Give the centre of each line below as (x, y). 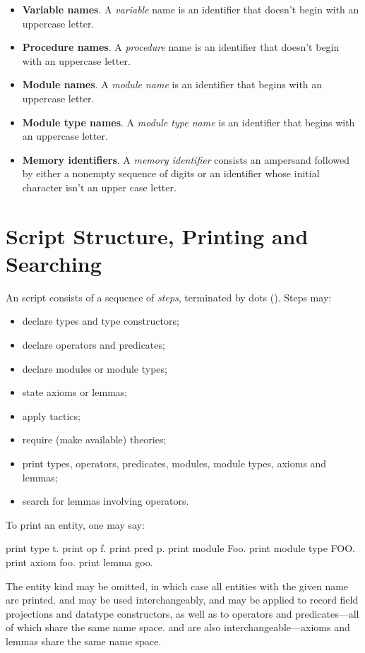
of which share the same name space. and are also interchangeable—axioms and (178, 627)
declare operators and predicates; (94, 345)
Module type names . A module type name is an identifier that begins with (189, 122)
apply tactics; (51, 415)
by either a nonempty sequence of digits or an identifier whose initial (171, 173)
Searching (54, 263)
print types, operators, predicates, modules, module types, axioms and (174, 463)
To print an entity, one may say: (75, 524)
